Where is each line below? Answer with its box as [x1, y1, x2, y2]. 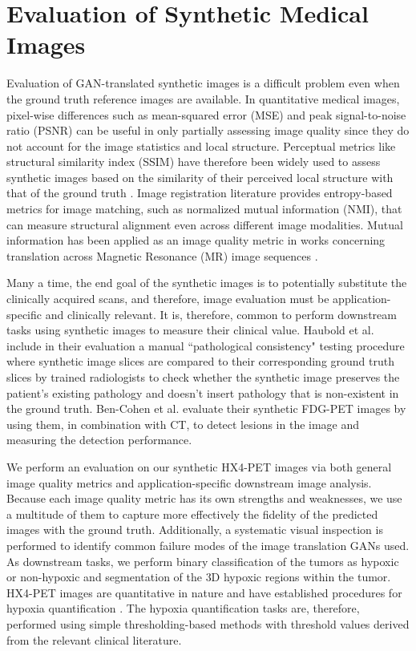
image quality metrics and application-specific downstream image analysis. [6, 474, 372, 491]
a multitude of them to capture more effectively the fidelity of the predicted [6, 505, 378, 522]
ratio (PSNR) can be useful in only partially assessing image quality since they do [6, 122, 410, 139]
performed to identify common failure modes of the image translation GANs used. [6, 536, 410, 553]
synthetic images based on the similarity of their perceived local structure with [6, 168, 394, 185]
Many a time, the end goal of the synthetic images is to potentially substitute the [6, 274, 407, 291]
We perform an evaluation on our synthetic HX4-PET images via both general [6, 458, 392, 475]
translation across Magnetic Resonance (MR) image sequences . [6, 247, 318, 264]
